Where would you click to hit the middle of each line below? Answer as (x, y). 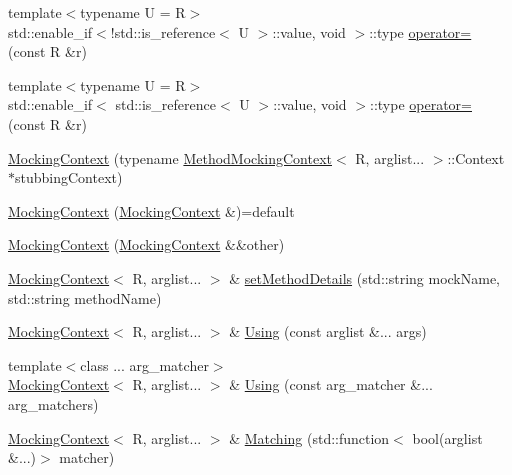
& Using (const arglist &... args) (328, 331)
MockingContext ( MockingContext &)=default (151, 210)
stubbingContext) (69, 177)
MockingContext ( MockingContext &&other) (146, 244)
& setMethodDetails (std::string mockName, (365, 277)
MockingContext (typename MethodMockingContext (170, 157)
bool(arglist (447, 437)
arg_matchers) (53, 403)
